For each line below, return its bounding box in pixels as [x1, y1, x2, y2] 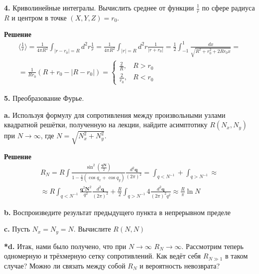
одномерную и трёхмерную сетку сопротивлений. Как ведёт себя [4, 251, 201, 261]
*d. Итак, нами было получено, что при [4, 241, 127, 251]
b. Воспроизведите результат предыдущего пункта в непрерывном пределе [4, 207, 231, 217]
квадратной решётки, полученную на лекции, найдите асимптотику [4, 119, 208, 130]
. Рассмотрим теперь [181, 241, 244, 251]
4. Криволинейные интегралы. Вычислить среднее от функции [4, 2, 194, 12]
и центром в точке [11, 12, 67, 22]
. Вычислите [73, 224, 111, 234]
